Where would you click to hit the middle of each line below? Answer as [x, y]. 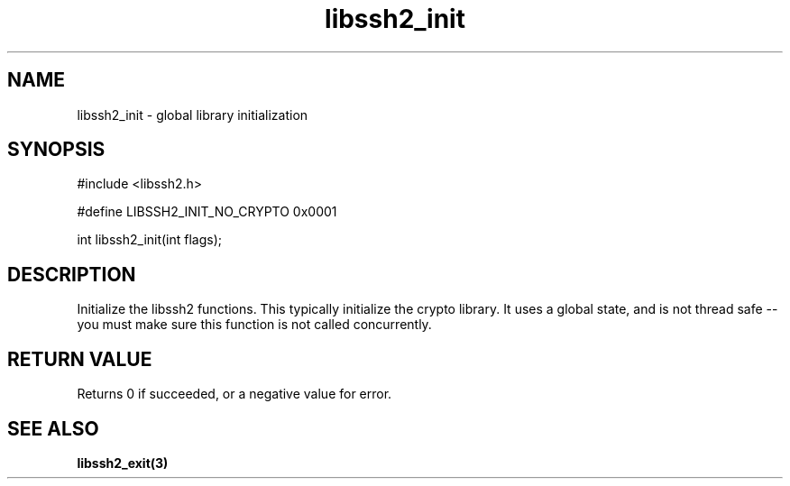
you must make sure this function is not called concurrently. [254, 325]
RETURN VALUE [80, 359]
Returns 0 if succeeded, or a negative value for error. [234, 394]
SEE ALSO [53, 428]
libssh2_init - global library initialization [193, 115]
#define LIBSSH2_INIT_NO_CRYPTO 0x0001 [207, 212]
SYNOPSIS [56, 150]
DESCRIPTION [72, 274]
